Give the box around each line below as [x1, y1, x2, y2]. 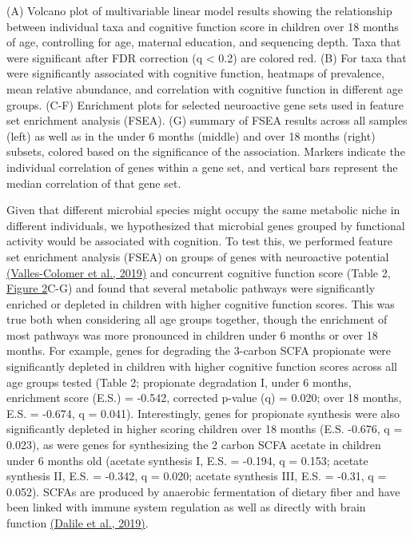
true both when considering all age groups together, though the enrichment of [6, 311, 388, 328]
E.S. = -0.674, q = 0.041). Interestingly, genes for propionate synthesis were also [6, 404, 400, 421]
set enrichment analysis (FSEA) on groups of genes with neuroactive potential [6, 248, 389, 265]
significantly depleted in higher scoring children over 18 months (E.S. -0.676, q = [6, 420, 403, 437]
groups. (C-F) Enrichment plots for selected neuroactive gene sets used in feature [6, 96, 404, 113]
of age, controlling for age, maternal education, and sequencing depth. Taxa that [6, 34, 401, 50]
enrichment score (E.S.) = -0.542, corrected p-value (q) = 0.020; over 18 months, [6, 389, 402, 406]
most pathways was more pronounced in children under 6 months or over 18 [6, 326, 378, 343]
